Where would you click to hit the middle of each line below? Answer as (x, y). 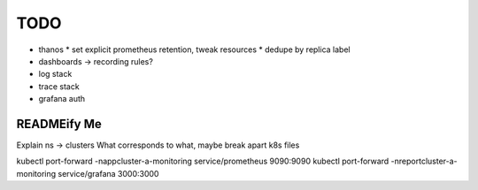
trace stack (59, 86)
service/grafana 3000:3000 (108, 173)
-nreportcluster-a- (424, 161)
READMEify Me (59, 124)
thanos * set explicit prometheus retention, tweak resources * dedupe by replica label (194, 49)
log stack (55, 74)
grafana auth (62, 99)
